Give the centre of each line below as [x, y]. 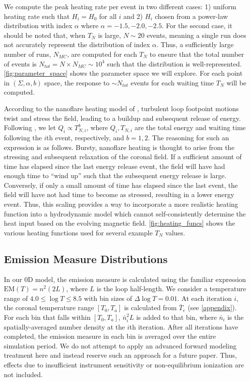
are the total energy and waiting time [190, 127]
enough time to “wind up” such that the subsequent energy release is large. [115, 175]
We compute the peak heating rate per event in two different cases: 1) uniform [120, 6]
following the [23, 137]
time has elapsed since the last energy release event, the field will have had [115, 166]
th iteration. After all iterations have [184, 326]
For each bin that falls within [47, 317]
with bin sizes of [108, 298]
